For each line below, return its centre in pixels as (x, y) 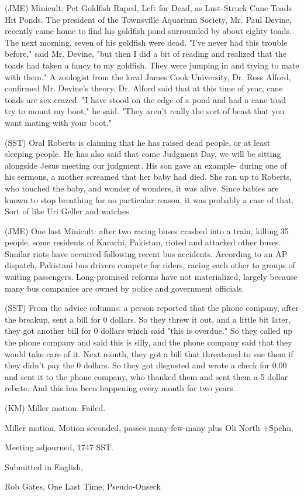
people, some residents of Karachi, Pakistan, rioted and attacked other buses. (143, 242)
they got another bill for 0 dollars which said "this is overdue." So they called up (149, 331)
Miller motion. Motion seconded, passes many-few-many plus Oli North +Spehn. (149, 427)
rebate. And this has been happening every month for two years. (120, 388)
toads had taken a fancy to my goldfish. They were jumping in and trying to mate (152, 65)
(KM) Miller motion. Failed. (55, 408)
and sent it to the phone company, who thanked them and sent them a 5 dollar (146, 376)
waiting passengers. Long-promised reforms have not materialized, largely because (151, 277)
